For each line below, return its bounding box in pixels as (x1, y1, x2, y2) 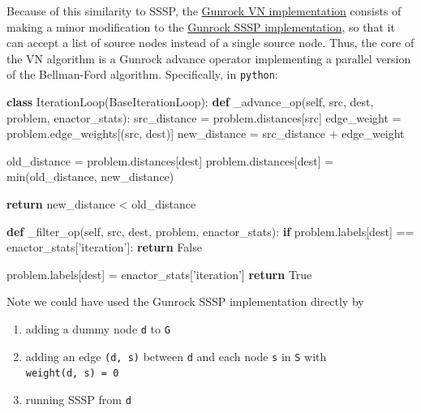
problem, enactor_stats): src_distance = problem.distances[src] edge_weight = (6, 109, 402, 126)
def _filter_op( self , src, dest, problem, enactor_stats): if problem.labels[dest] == (6, 222, 415, 239)
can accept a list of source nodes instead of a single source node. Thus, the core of (6, 34, 415, 51)
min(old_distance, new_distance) (6, 168, 174, 185)
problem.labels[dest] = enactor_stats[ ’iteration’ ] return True (6, 265, 312, 282)
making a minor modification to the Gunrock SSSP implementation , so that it (6, 18, 395, 35)
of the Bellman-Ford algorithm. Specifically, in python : (6, 66, 278, 83)
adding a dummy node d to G (25, 320, 170, 337)
